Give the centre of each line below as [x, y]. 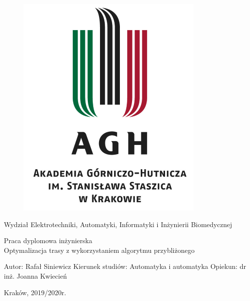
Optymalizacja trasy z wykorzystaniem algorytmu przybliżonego [99, 250]
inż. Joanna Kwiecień [35, 275]
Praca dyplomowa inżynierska [48, 240]
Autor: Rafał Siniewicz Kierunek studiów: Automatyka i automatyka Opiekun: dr [125, 266]
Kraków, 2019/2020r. [35, 292]
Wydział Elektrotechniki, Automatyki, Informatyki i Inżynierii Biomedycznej [118, 224]
